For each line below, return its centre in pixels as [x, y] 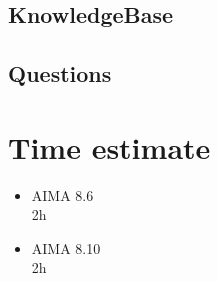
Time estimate [109, 146]
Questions [60, 73]
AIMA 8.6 [62, 194]
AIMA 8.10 [66, 247]
